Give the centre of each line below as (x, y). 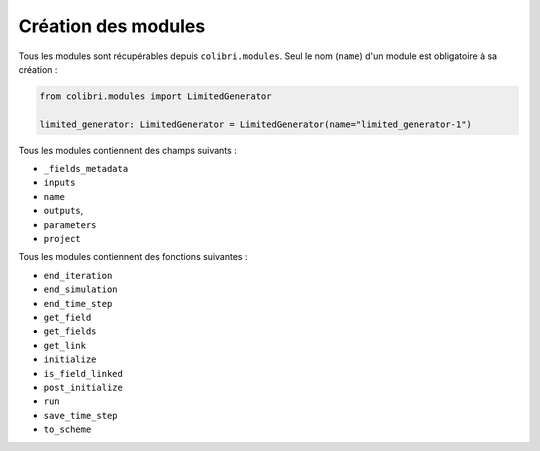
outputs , (63, 211)
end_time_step (78, 303)
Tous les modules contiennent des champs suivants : (127, 150)
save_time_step (81, 415)
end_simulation (81, 289)
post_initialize (83, 387)
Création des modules (112, 26)
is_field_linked (83, 373)
